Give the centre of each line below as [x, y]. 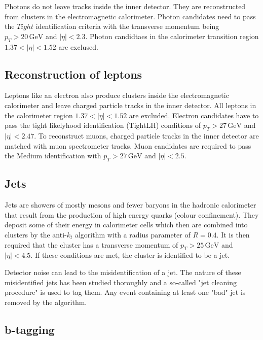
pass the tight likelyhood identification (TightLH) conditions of [103, 125]
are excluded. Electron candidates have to [194, 115]
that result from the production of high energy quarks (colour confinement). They [132, 214]
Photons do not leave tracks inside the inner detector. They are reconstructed [125, 6]
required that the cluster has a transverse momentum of [91, 244]
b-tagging [30, 329]
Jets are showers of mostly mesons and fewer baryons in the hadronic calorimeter [130, 205]
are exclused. [78, 46]
